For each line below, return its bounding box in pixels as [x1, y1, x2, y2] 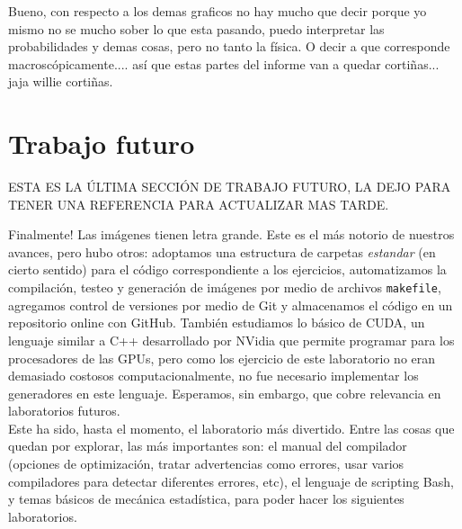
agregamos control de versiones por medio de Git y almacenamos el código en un [8, 295, 453, 314]
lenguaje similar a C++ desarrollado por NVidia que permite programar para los [8, 330, 455, 349]
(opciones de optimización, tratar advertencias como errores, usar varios [8, 454, 404, 473]
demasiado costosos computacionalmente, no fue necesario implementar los [8, 366, 419, 385]
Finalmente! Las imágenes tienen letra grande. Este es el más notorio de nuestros [8, 225, 455, 244]
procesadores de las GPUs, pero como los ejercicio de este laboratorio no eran [8, 348, 436, 367]
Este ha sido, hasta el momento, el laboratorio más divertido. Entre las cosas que [8, 418, 455, 437]
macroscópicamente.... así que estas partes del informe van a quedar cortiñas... [8, 54, 440, 73]
